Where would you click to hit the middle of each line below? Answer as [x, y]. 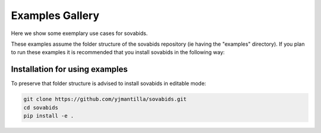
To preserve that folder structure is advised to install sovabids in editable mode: [108, 84]
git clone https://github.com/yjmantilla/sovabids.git [105, 99]
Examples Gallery [55, 15]
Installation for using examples [69, 69]
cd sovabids [41, 107]
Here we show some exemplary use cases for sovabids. [79, 33]
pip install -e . [49, 116]
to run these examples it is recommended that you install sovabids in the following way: [118, 52]
